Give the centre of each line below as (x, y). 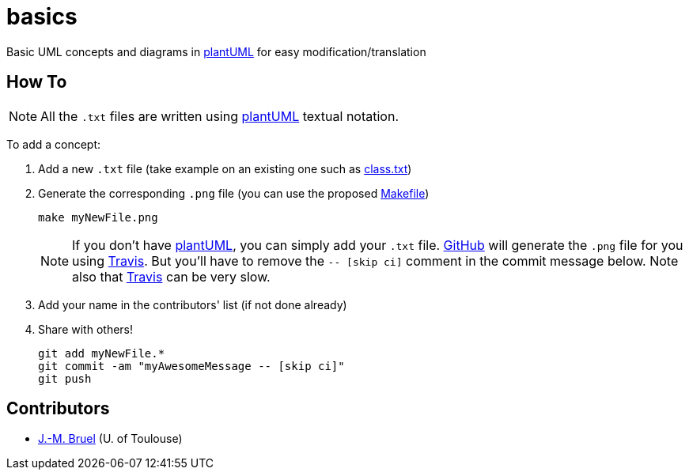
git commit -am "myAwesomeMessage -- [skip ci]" (191, 366)
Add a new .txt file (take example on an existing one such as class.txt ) (225, 168)
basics (42, 17)
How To (37, 82)
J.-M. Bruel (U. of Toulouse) (110, 439)
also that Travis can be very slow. (171, 276)
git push (65, 378)
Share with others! (86, 329)
